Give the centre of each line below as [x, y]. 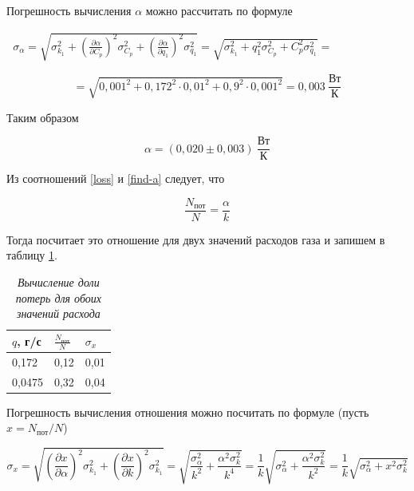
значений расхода [58, 313]
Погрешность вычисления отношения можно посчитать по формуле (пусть [188, 412]
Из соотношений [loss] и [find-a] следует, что [116, 178]
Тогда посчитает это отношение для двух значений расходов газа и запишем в [196, 239]
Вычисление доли [59, 282]
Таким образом [43, 117]
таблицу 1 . [32, 255]
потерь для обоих [59, 297]
